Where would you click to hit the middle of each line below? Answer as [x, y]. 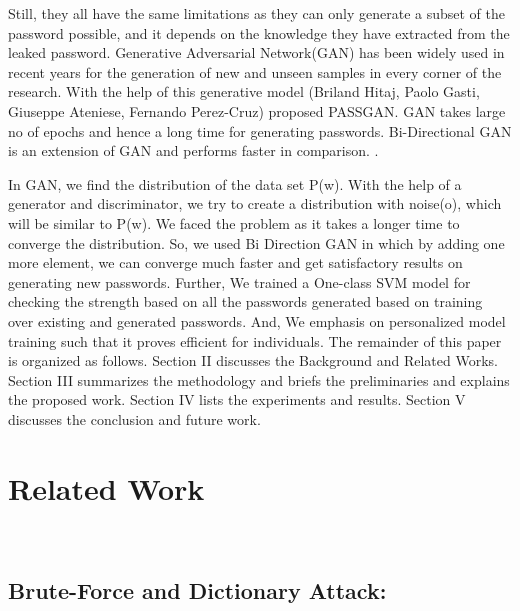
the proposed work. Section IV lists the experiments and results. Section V [237, 399]
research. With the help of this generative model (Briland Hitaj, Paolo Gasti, [244, 91]
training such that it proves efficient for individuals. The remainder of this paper [255, 340]
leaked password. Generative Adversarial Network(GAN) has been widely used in [256, 52]
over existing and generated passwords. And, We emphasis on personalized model [257, 320]
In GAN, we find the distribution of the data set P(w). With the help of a [235, 183]
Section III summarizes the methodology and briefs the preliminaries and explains [259, 379]
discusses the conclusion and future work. [134, 418]
